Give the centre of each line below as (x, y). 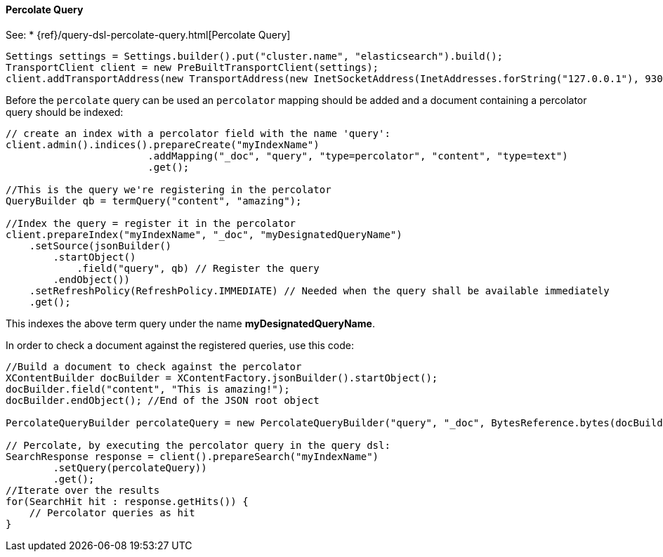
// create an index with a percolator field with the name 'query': (198, 133)
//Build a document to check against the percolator (154, 366)
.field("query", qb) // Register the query (198, 268)
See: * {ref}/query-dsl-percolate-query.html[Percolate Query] (148, 34)
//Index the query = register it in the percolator (151, 223)
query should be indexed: (65, 112)
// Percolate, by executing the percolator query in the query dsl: (198, 445)
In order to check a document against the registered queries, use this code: (180, 345)
